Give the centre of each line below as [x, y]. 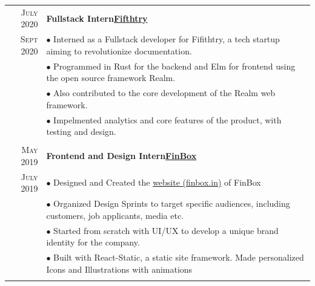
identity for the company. [93, 242]
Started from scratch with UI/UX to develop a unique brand [166, 230]
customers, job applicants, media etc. [115, 215]
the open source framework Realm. [111, 78]
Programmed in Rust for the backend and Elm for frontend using [174, 66]
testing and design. [81, 132]
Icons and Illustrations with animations [119, 269]
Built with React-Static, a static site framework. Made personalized [179, 257]
